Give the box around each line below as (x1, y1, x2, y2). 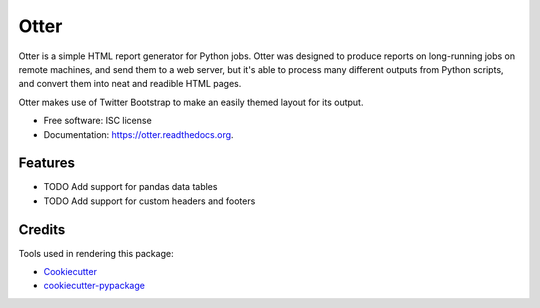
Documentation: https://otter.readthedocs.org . (43, 128, 234, 140)
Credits (18, 221, 66, 238)
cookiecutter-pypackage (43, 280, 145, 292)
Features (18, 155, 75, 172)
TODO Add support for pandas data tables (43, 181, 218, 193)
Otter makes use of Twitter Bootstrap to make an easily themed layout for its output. (18, 96, 364, 108)
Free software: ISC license (43, 115, 152, 127)
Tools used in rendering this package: (18, 247, 174, 259)
